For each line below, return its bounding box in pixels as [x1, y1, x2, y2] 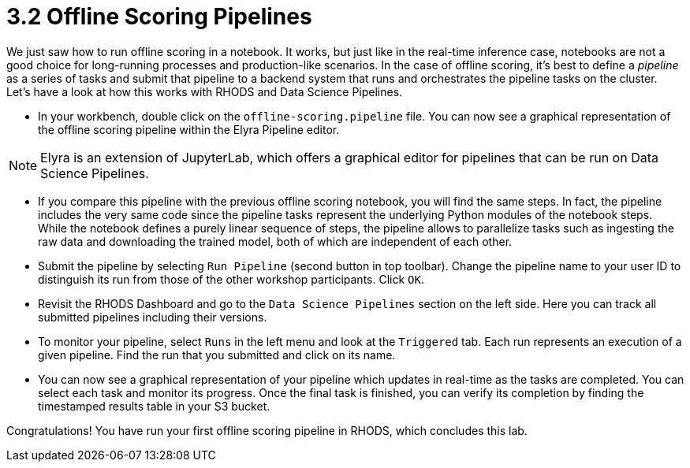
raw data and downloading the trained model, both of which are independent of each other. [38, 234, 513, 248]
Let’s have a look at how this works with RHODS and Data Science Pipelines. [6, 84, 403, 98]
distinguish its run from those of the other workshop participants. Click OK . [38, 272, 424, 286]
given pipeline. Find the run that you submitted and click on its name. [38, 347, 396, 362]
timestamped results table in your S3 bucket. [38, 399, 270, 413]
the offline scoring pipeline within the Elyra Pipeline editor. [38, 122, 340, 136]
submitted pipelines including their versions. [38, 310, 267, 324]
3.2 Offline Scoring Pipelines [6, 3, 312, 30]
